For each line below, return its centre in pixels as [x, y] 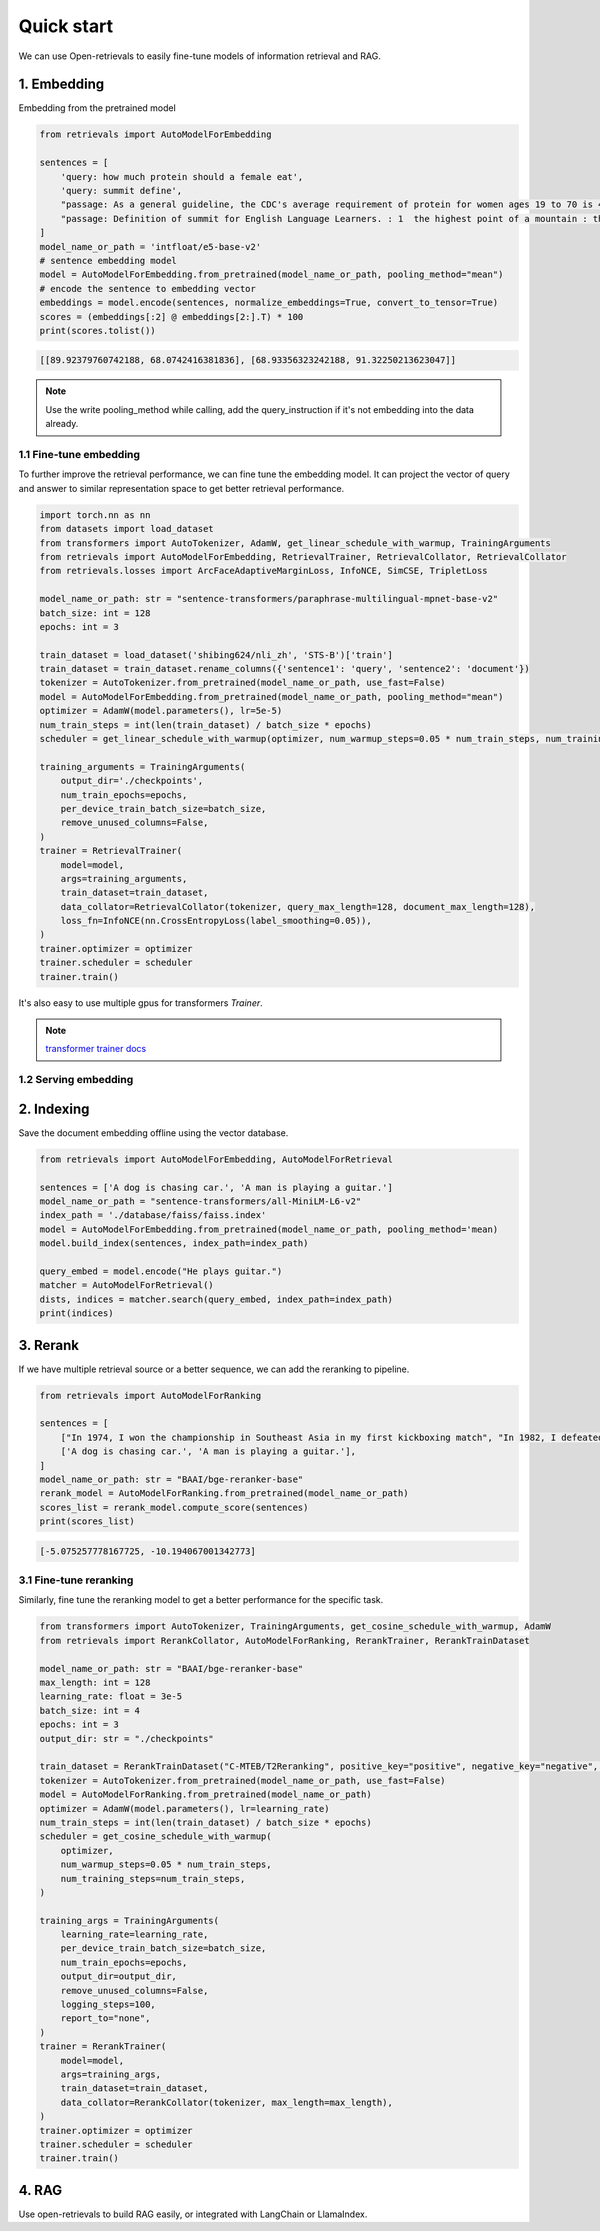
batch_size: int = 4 [89, 1710]
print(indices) [76, 1313]
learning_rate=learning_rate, [134, 1934]
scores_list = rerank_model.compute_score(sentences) [174, 1507]
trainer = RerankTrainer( [103, 2046]
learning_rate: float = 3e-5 [111, 1696]
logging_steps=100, [108, 2004]
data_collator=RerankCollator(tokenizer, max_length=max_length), [227, 2102]
